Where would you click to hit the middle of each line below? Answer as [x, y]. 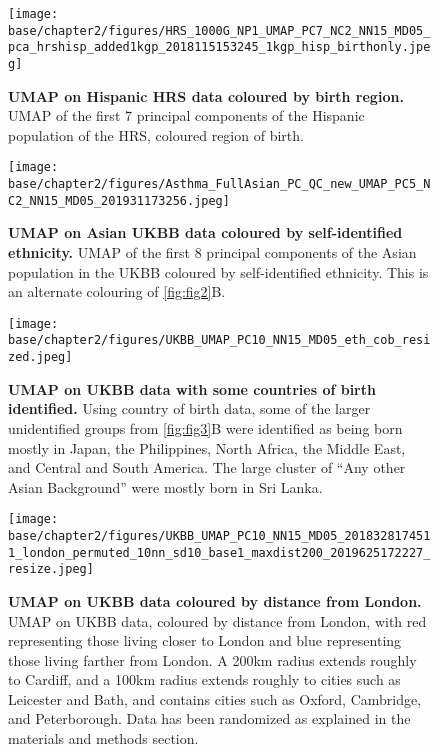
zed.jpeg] [40, 357]
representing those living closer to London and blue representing [205, 640]
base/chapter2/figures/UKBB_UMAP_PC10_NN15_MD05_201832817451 [219, 535]
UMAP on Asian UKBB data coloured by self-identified [205, 232]
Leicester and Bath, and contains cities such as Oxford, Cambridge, [215, 698]
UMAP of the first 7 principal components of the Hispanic [186, 115]
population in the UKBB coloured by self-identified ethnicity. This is [218, 271]
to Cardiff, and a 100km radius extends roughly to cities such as [204, 679]
